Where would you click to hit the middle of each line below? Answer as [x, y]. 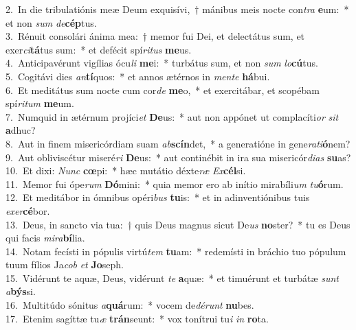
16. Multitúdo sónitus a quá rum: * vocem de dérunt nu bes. [130, 305]
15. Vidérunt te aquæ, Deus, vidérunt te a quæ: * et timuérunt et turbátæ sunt [173, 278]
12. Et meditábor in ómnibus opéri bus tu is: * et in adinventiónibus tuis [158, 197]
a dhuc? [21, 130]
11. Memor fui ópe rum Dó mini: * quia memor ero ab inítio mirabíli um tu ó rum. [175, 184]
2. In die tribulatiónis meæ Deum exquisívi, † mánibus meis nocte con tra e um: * [177, 9]
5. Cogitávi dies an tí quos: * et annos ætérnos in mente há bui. [138, 76]
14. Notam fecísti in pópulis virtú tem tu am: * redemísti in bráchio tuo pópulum [176, 251]
